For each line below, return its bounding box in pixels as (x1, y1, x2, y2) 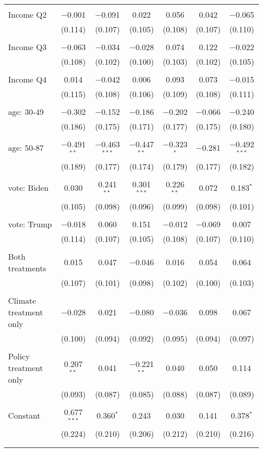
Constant (8, 409, 40, 421)
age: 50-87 (8, 142, 44, 154)
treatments (8, 262, 47, 274)
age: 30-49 (8, 106, 44, 117)
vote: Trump (8, 218, 52, 230)
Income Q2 (8, 9, 47, 20)
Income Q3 (8, 41, 47, 53)
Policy (8, 350, 30, 362)
